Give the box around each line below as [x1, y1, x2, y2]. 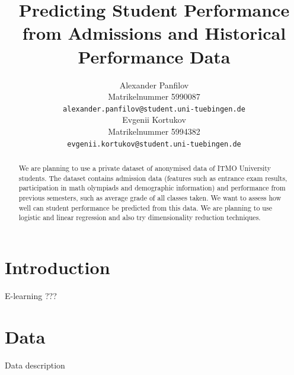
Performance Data [78, 44, 231, 68]
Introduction [5, 255, 110, 279]
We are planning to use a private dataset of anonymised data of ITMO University [18, 163, 271, 173]
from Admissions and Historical [22, 21, 286, 45]
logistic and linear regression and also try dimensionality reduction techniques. [18, 212, 261, 223]
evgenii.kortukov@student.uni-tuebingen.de [67, 139, 241, 148]
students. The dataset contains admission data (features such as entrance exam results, [18, 173, 287, 183]
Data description [5, 358, 65, 371]
